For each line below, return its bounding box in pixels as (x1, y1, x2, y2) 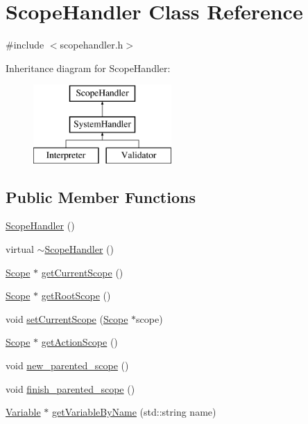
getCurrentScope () (41, 265, 123, 279)
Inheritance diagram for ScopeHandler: (6, 60, 171, 75)
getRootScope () (41, 288, 111, 303)
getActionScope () (41, 335, 118, 349)
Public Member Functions (6, 186, 196, 207)
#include (6, 37, 44, 52)
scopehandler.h (60, 37, 123, 52)
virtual (6, 242, 34, 256)
